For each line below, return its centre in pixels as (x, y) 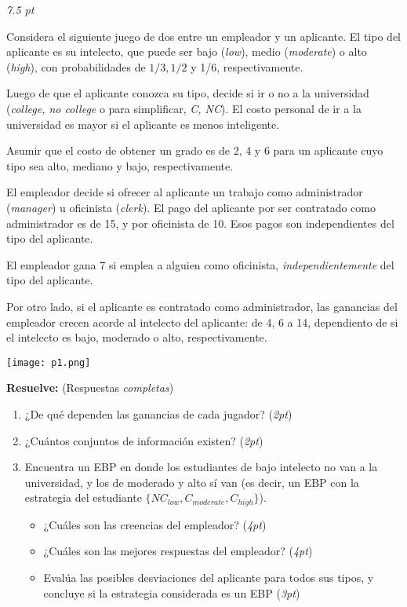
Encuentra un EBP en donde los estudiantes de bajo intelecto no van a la (201, 467)
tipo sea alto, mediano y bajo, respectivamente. (120, 165)
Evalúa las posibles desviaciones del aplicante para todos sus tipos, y (209, 577)
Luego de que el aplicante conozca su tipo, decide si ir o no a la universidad (188, 93)
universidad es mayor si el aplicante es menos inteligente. (143, 124)
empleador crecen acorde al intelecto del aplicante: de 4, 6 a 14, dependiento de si (202, 322)
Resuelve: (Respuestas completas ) (90, 388)
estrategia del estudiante (83, 497)
